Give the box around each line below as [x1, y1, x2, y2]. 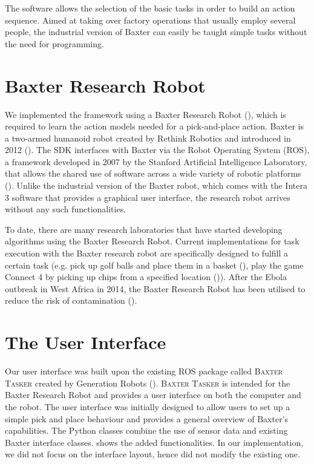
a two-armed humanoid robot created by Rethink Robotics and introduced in [5, 131, 291, 144]
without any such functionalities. [5, 203, 126, 215]
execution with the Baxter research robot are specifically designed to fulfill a [5, 247, 289, 260]
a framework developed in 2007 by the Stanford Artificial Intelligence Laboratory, [5, 155, 307, 168]
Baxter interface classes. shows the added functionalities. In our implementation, [5, 436, 304, 448]
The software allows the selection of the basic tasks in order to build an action [5, 2, 295, 14]
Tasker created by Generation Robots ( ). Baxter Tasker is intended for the [5, 376, 290, 389]
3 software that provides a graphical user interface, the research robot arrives [5, 191, 290, 203]
